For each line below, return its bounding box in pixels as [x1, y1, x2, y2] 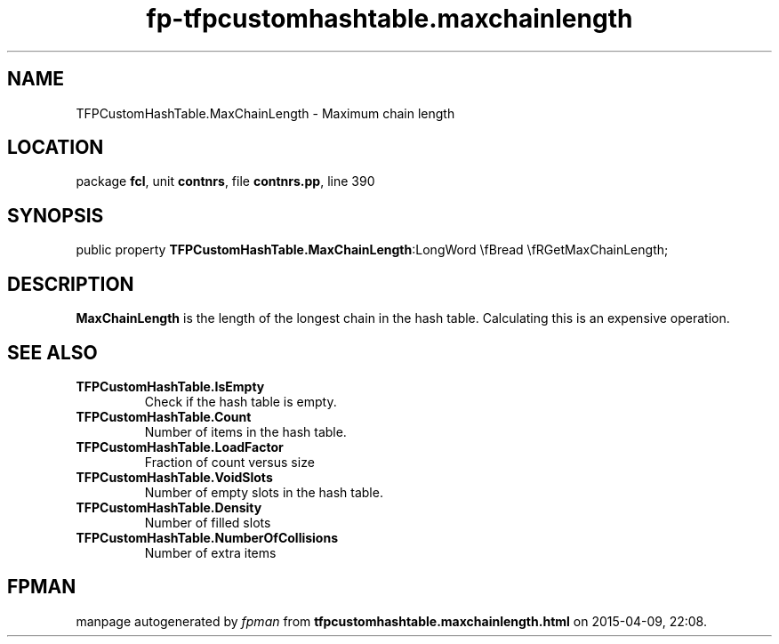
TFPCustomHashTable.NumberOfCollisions [76, 529, 339, 545]
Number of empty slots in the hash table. [144, 484, 383, 500]
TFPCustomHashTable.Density [76, 499, 262, 515]
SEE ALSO [7, 341, 98, 364]
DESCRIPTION [7, 272, 134, 295]
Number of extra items [144, 544, 277, 560]
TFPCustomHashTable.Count [76, 408, 252, 424]
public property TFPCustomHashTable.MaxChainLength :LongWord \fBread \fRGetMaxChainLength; [76, 242, 669, 258]
